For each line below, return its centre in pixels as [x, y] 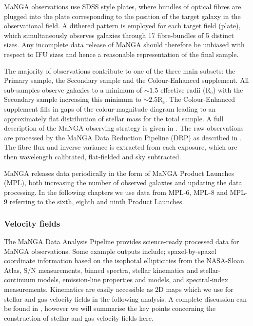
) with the [228, 89]
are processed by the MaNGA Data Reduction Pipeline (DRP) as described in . [123, 137]
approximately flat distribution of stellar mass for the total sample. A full [114, 118]
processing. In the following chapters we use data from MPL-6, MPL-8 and [116, 192]
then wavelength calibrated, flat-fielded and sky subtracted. [93, 156]
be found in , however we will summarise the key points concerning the [110, 308]
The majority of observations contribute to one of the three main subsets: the [120, 70]
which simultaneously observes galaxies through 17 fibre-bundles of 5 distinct [119, 35]
